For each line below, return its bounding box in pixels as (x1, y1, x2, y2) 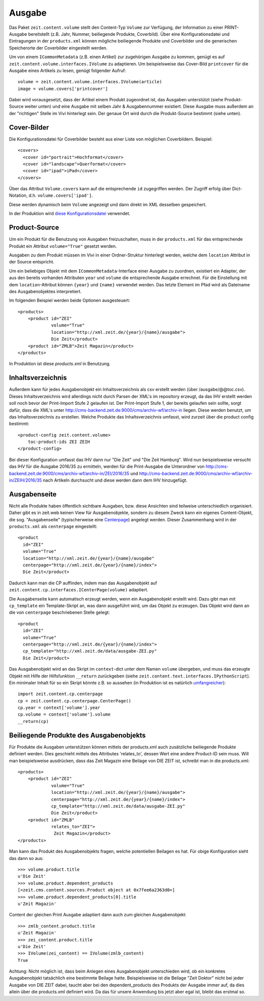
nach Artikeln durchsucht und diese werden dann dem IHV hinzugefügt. (43, 477, 188, 483)
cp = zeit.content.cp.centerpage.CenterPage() (18, 698, 132, 703)
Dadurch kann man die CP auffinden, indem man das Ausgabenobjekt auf (9, 580, 157, 586)
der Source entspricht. (9, 259, 55, 265)
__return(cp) (18, 719, 49, 724)
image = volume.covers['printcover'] (18, 86, 109, 92)
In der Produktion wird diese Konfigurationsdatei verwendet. (9, 210, 131, 216)
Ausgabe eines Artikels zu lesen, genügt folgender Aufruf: (9, 68, 127, 73)
